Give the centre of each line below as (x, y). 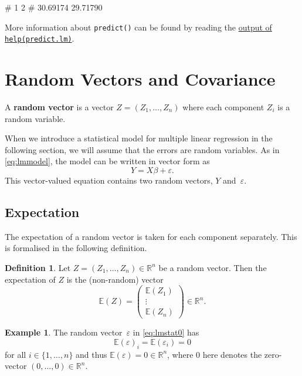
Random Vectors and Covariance (140, 79)
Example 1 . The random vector (64, 332)
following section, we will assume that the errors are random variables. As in (142, 149)
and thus (91, 354)
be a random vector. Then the (213, 267)
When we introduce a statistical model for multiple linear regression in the (139, 138)
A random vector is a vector (59, 107)
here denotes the (232, 354)
